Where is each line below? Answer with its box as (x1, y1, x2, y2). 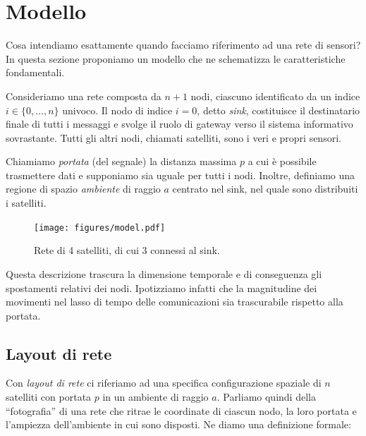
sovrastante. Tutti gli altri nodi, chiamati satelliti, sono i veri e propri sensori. (6, 130, 341, 145)
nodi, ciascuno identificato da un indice (190, 88, 360, 103)
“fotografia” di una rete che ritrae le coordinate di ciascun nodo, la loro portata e (6, 403, 357, 418)
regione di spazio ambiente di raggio (6, 181, 161, 196)
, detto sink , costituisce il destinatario (197, 102, 360, 117)
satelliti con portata (6, 389, 92, 404)
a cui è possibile (248, 154, 317, 169)
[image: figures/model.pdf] (34, 222, 166, 233)
